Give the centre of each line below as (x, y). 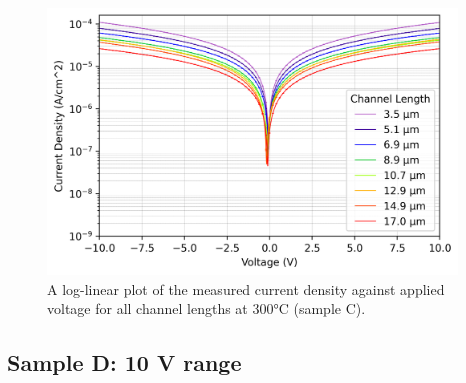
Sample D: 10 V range (124, 362)
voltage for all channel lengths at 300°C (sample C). (206, 308)
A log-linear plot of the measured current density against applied (246, 288)
